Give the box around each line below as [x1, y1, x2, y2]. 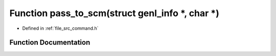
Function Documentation [9, 38, 90, 47]
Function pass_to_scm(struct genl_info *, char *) [9, 8, 220, 19]
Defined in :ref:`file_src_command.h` [22, 25, 99, 31]
